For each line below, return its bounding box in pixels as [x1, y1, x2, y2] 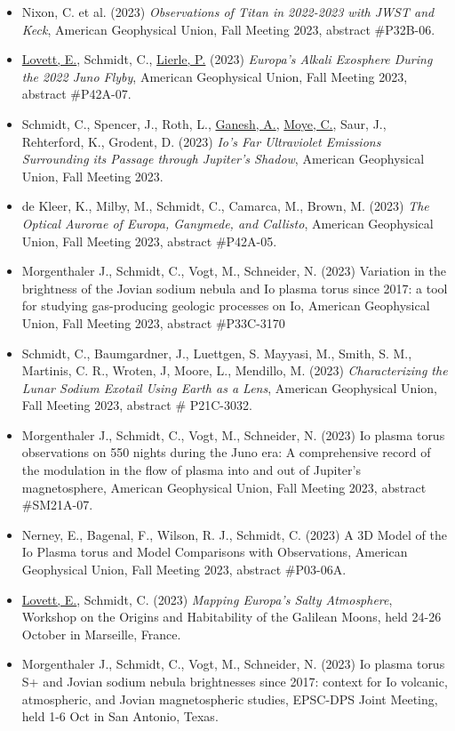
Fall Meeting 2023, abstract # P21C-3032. [21, 396, 252, 414]
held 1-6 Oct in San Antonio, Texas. [21, 707, 219, 726]
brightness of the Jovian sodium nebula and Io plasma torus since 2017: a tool [21, 278, 448, 297]
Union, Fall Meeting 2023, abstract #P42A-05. [21, 231, 277, 250]
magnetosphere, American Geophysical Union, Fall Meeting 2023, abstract [21, 478, 427, 496]
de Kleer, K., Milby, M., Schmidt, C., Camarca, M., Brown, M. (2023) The [21, 197, 429, 215]
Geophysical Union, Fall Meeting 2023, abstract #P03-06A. [21, 560, 347, 579]
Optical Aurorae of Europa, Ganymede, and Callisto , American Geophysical [21, 213, 434, 232]
